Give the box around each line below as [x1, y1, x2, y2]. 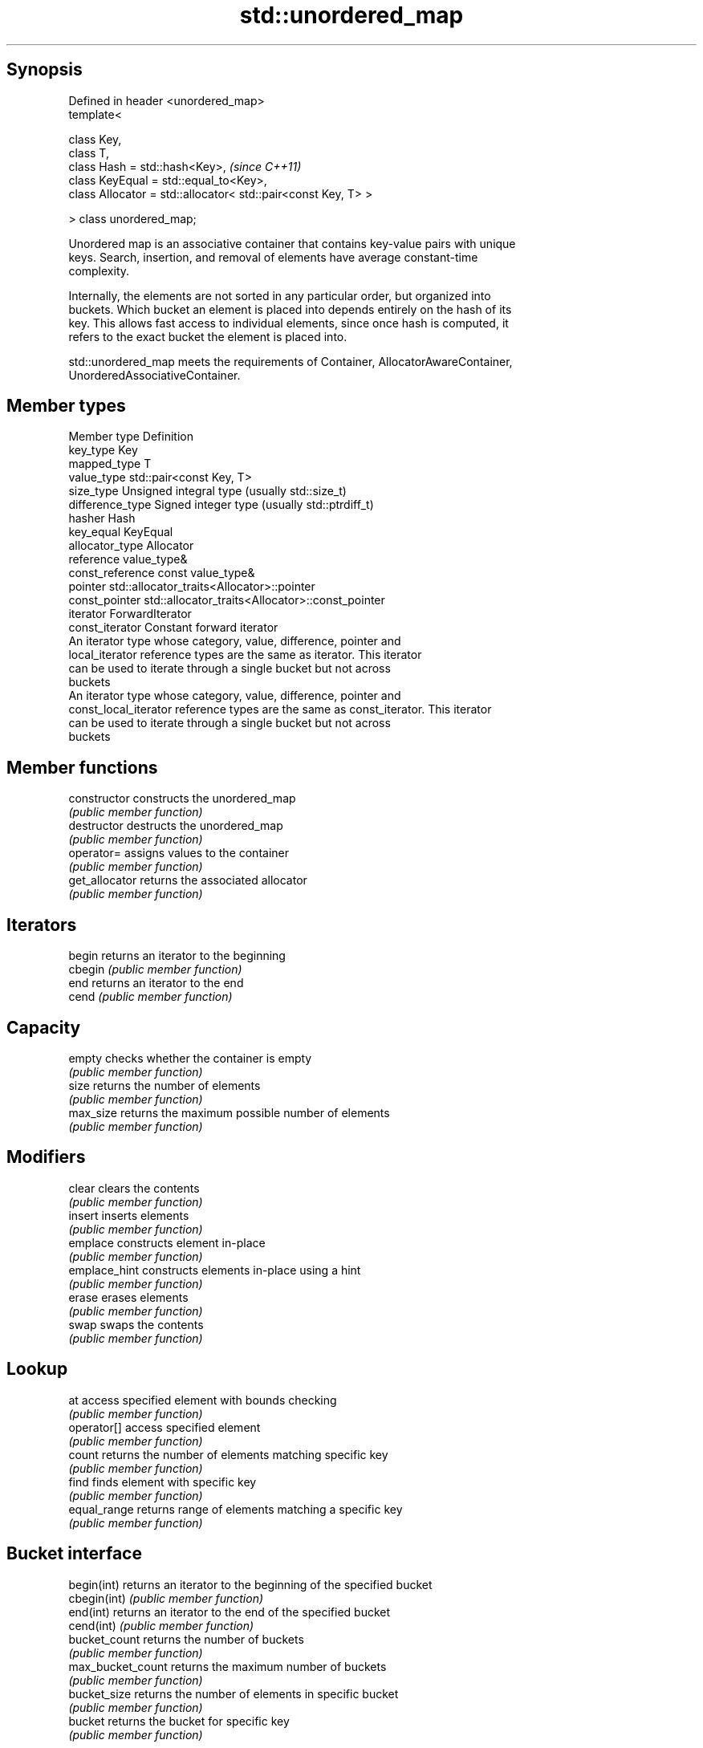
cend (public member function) [68, 990, 233, 1004]
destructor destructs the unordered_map [68, 819, 283, 833]
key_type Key [68, 443, 138, 457]
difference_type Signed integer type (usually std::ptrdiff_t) [68, 498, 374, 512]
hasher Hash [68, 511, 136, 526]
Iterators [6, 914, 77, 935]
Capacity [6, 1017, 81, 1038]
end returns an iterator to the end [68, 976, 244, 990]
